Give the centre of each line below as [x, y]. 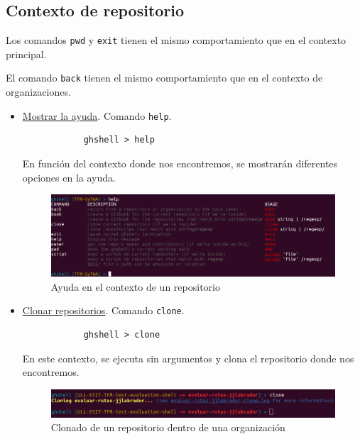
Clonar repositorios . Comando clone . [103, 310]
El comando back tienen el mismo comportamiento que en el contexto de [164, 78]
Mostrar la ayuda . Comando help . [97, 115]
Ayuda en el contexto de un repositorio [135, 286]
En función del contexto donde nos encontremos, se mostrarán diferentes [180, 163]
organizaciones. [38, 92]
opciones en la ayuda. [69, 177]
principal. [26, 54]
